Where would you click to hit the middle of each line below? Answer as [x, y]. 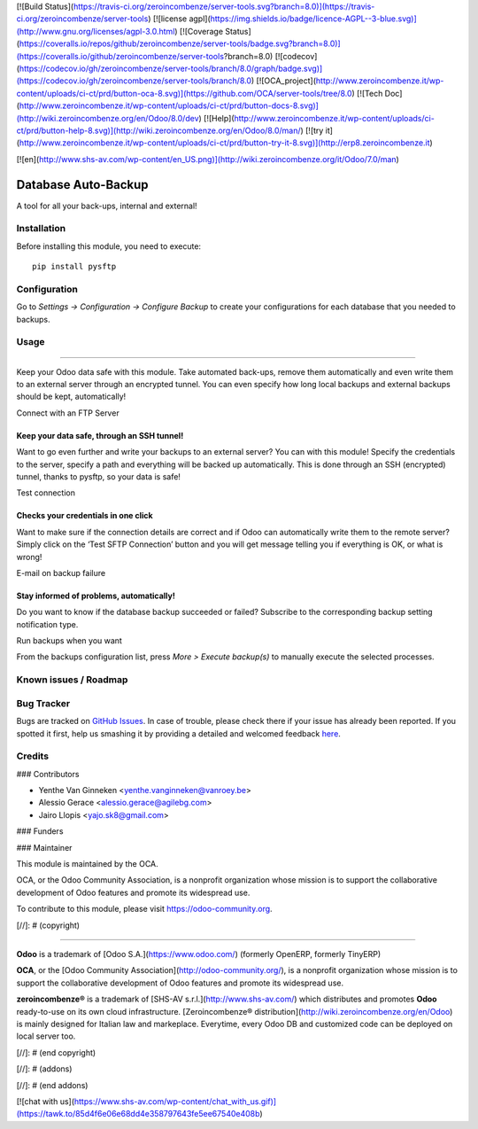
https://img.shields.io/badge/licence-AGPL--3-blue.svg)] [314, 19]
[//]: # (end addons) [52, 1085]
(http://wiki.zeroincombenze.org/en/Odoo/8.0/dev [108, 118]
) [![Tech [367, 93]
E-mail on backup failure [61, 572]
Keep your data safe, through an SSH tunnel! [100, 435]
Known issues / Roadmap [72, 680]
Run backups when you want [69, 641]
